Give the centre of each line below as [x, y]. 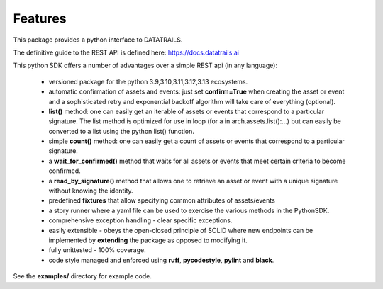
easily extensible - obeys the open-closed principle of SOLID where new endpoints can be [181, 230]
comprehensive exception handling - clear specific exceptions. [140, 220]
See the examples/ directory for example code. [82, 276]
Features [40, 18]
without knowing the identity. [91, 191]
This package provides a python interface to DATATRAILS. [98, 40]
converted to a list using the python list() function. [122, 131]
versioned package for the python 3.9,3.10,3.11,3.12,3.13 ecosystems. [148, 81]
